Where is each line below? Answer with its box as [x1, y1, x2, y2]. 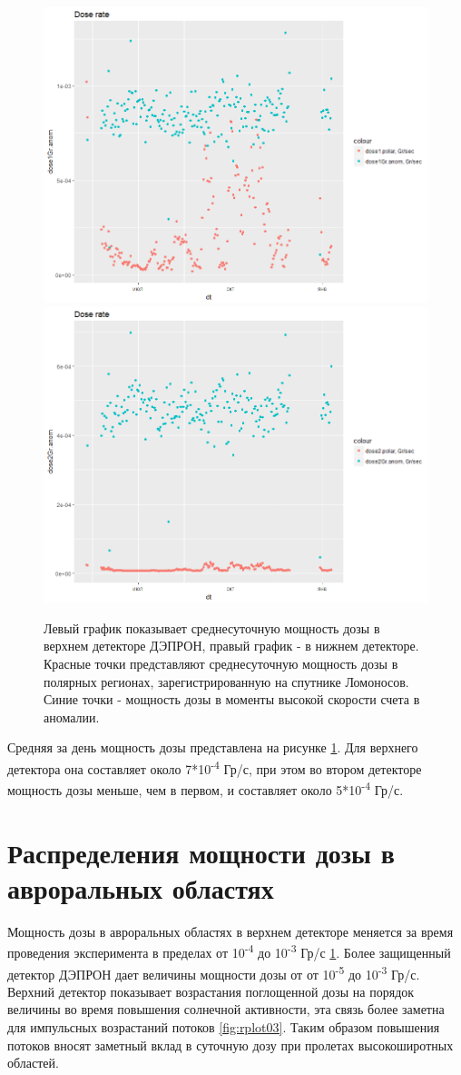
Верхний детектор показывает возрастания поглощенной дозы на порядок [7, 981, 415, 1000]
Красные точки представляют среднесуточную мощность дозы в [44, 654, 398, 672]
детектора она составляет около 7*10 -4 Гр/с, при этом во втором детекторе [7, 756, 422, 778]
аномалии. [44, 707, 100, 726]
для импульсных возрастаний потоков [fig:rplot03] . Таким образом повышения [7, 1018, 440, 1037]
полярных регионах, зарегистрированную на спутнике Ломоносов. [44, 672, 409, 691]
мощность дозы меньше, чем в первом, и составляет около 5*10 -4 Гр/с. [7, 778, 404, 799]
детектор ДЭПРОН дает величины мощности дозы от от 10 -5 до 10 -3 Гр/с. [7, 961, 420, 983]
